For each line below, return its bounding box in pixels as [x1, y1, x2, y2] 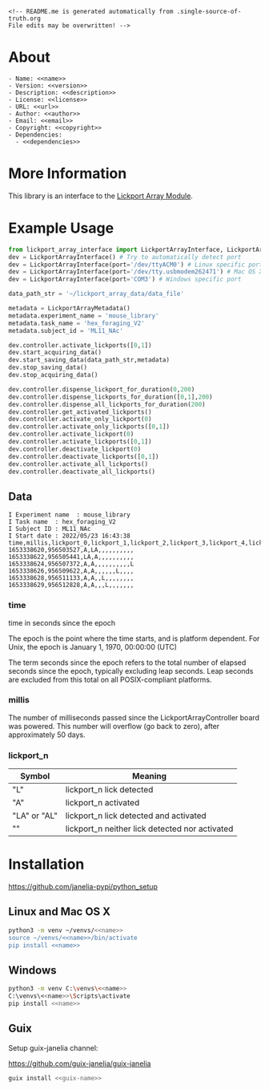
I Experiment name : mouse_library [8, 511, 130, 519]
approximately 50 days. [8, 730, 86, 739]
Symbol [19, 771, 50, 782]
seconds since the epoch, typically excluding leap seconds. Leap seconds [8, 666, 254, 675]
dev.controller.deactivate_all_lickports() [8, 468, 156, 476]
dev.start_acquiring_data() [8, 349, 102, 357]
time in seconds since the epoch [8, 618, 116, 627]
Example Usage [8, 219, 114, 237]
